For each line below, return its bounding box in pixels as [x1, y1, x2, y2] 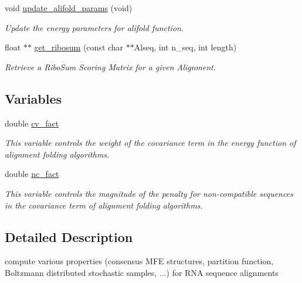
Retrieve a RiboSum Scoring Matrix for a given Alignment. [5, 60, 216, 73]
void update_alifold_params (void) [5, 2, 133, 13]
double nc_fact [5, 168, 59, 180]
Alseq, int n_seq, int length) [134, 41, 237, 53]
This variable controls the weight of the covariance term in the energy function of [5, 137, 296, 149]
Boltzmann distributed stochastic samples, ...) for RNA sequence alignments [5, 266, 279, 278]
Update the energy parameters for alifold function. [5, 21, 184, 33]
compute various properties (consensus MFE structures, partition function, [5, 255, 274, 267]
